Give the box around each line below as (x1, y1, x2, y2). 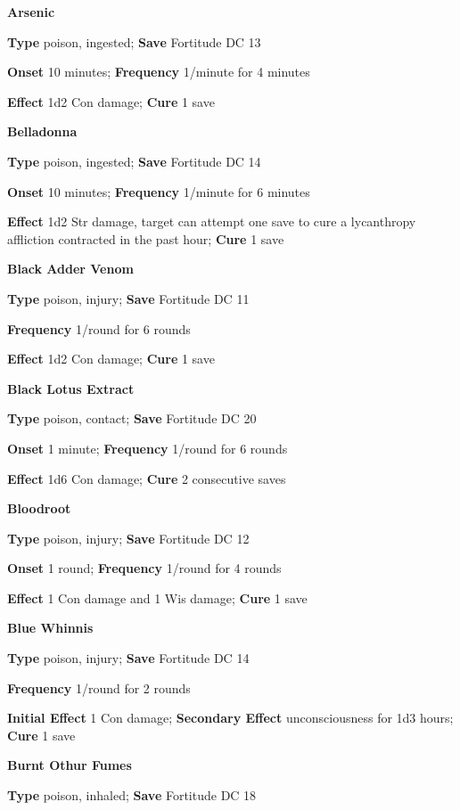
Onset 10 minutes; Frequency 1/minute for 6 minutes (7, 182, 310, 200)
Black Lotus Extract (7, 379, 135, 397)
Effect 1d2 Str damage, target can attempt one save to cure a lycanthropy (7, 212, 416, 231)
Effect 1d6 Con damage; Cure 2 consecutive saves (7, 469, 286, 487)
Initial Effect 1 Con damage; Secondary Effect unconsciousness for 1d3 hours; (7, 708, 454, 727)
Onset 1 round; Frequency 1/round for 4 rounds (7, 559, 282, 577)
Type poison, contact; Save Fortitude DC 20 (7, 409, 257, 428)
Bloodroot (7, 499, 71, 518)
